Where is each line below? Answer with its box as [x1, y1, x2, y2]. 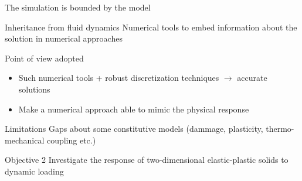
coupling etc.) [46, 134, 96, 146]
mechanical [5, 134, 45, 146]
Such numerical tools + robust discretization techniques [18, 71, 219, 84]
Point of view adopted [5, 52, 84, 64]
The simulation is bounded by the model [5, 1, 151, 13]
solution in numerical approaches [5, 32, 123, 45]
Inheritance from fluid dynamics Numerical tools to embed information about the [5, 21, 297, 33]
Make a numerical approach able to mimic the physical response [18, 103, 249, 115]
